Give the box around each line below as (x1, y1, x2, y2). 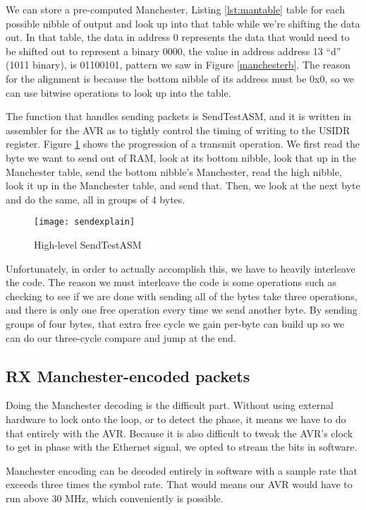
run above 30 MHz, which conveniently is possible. (6, 490, 224, 505)
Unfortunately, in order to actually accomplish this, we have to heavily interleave (6, 261, 355, 275)
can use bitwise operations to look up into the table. (6, 85, 231, 100)
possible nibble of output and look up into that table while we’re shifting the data (6, 16, 360, 30)
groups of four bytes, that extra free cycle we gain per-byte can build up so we (6, 316, 345, 331)
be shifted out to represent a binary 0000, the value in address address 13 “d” (6, 43, 341, 58)
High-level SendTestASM (34, 237, 142, 251)
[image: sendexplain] (34, 217, 135, 227)
